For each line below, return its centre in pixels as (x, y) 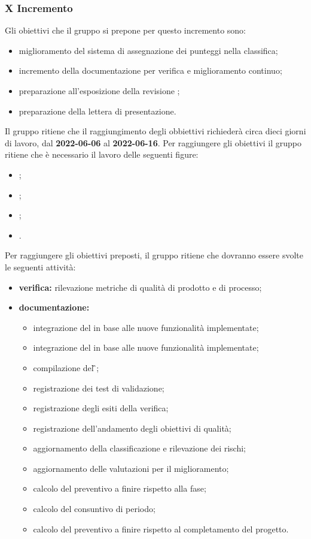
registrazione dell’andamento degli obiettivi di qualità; (132, 428)
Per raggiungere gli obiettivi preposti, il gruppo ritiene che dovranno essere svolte (154, 255)
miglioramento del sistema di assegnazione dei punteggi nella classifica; (148, 50)
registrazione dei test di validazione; (99, 388)
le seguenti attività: (40, 267)
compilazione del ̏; (66, 367)
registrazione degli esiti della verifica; (101, 408)
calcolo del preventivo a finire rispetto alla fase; (120, 488)
